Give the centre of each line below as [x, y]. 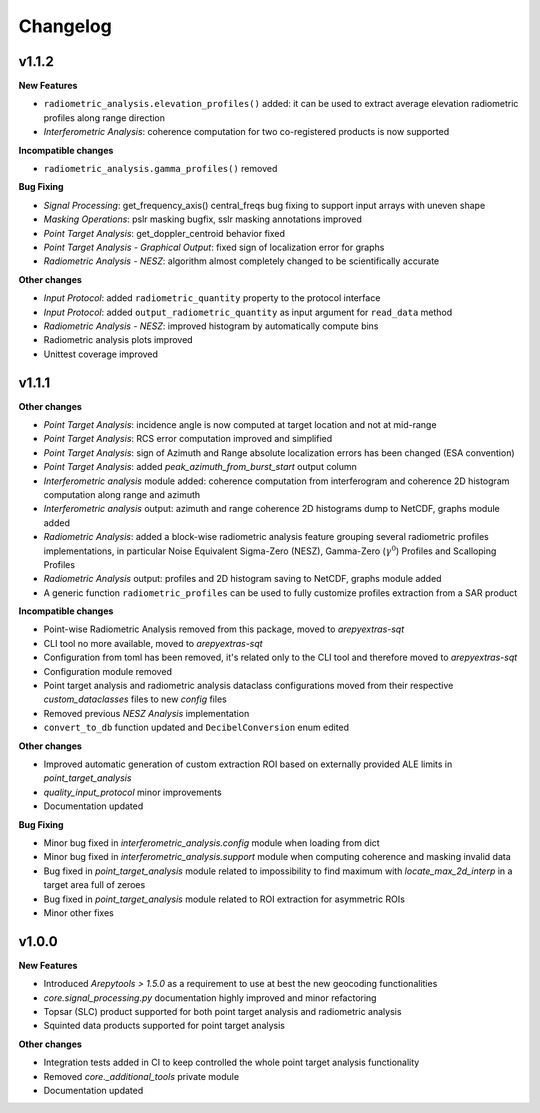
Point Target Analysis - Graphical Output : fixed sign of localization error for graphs [214, 247]
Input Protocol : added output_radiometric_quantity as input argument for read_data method [248, 312]
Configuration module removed [107, 671]
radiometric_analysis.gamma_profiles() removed [160, 169]
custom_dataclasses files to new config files [135, 699]
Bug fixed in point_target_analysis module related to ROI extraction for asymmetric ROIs [224, 899]
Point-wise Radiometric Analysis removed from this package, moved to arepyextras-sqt [224, 629]
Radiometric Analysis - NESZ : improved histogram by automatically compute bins [211, 326]
